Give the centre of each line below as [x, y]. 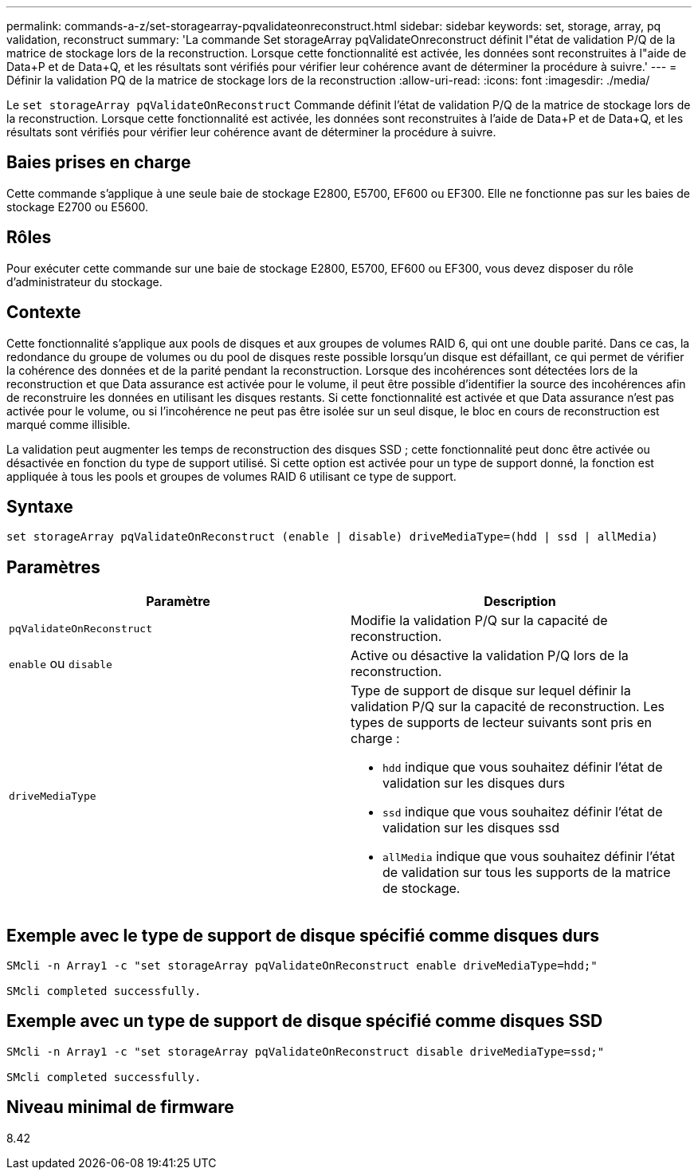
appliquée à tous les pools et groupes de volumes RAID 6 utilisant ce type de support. [231, 476]
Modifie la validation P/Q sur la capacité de [479, 621]
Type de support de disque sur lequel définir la [491, 691]
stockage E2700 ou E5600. [78, 206]
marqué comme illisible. [69, 424]
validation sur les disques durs [474, 783]
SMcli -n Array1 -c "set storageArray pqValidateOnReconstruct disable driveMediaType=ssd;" [306, 1051]
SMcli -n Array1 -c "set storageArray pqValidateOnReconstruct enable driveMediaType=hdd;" [302, 966]
